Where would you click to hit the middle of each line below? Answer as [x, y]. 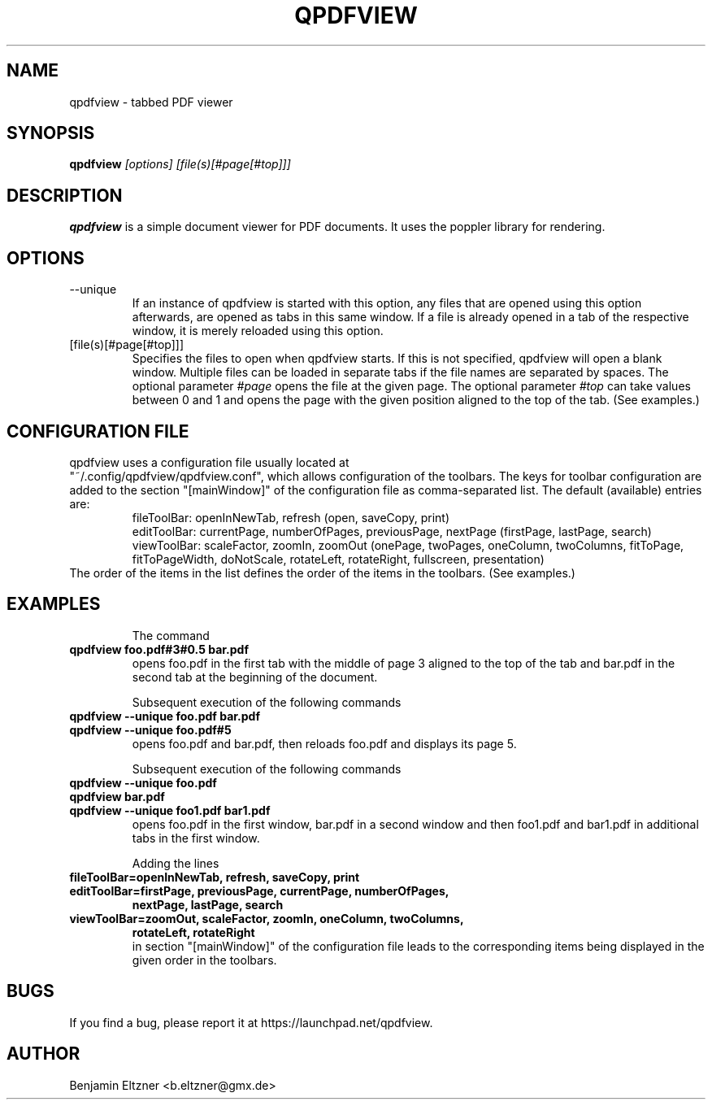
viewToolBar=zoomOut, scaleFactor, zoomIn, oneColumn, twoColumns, [267, 918]
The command [171, 635]
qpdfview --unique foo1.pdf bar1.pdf [170, 810]
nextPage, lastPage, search [208, 904]
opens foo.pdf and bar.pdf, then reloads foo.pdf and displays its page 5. [324, 743]
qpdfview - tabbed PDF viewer [151, 102]
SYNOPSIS [51, 133]
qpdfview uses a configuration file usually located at [209, 462]
